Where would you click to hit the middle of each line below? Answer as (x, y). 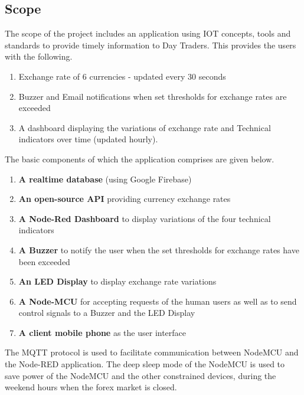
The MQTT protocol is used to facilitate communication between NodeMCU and (152, 352)
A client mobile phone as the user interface (102, 332)
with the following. (39, 56)
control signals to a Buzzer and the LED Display (107, 313)
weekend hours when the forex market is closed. (91, 387)
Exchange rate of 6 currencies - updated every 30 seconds (122, 76)
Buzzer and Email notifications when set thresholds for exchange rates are (153, 96)
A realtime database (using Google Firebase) (105, 179)
